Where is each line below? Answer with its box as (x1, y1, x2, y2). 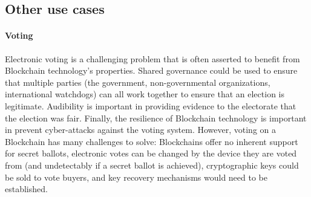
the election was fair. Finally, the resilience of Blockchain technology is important (5, 111, 307, 124)
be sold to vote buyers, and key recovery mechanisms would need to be (5, 170, 267, 183)
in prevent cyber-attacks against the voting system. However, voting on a (5, 123, 276, 136)
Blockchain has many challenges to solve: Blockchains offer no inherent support (5, 135, 298, 147)
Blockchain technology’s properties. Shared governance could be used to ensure (5, 64, 298, 77)
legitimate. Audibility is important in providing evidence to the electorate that (5, 99, 296, 112)
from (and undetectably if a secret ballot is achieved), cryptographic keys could (5, 158, 299, 171)
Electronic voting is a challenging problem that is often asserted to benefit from (5, 52, 300, 65)
